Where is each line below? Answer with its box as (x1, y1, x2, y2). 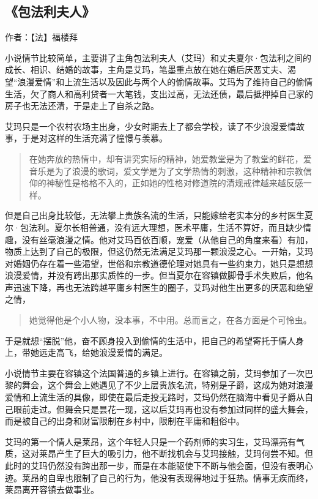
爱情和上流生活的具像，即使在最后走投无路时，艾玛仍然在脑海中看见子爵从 (5, 391, 305, 403)
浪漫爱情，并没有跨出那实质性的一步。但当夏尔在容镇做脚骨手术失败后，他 (5, 269, 305, 282)
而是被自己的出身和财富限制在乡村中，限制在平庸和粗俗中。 (5, 415, 245, 427)
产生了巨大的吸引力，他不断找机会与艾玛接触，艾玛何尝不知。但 (56, 447, 313, 460)
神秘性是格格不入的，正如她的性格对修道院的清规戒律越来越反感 (46, 176, 303, 189)
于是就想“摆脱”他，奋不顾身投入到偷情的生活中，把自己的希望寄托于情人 (5, 334, 296, 347)
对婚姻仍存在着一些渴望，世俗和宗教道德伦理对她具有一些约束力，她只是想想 (5, 257, 313, 269)
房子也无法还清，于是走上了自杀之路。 (5, 99, 159, 112)
